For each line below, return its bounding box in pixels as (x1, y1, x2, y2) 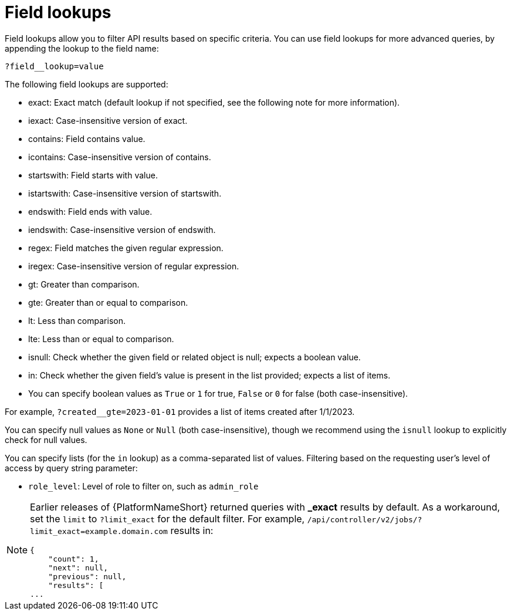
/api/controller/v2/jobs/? (307, 515, 422, 524)
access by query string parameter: (5, 462, 138, 473)
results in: (170, 524, 214, 536)
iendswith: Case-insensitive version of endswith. (28, 224, 216, 235)
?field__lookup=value (5, 61, 104, 71)
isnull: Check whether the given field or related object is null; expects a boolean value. (28, 352, 361, 362)
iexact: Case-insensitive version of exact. (28, 115, 188, 126)
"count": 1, (48, 554, 99, 563)
